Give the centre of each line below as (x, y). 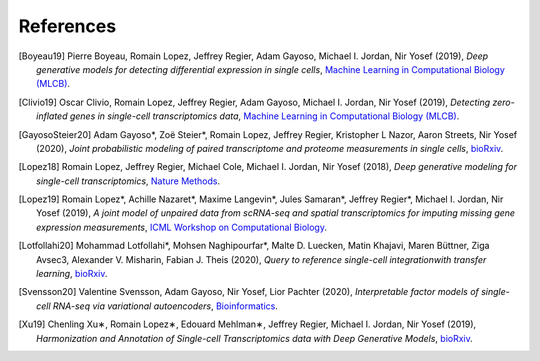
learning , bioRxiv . (72, 274)
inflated (52, 116)
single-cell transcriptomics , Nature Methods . (128, 181)
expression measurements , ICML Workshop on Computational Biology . (181, 227)
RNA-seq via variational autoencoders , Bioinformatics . (165, 306)
